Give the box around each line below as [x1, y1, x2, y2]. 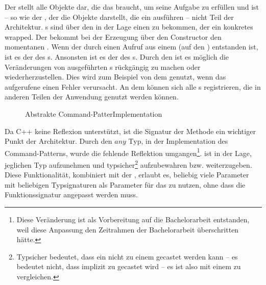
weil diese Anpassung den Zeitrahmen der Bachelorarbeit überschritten [16, 224, 239, 235]
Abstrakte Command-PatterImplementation [25, 108, 162, 119]
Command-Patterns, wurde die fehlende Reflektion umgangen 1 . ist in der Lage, [5, 146, 252, 158]
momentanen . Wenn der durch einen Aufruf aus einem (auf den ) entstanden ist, [5, 41, 258, 52]
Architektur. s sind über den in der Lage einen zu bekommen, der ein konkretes [5, 21, 253, 32]
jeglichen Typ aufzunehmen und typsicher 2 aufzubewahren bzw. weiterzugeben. [5, 158, 252, 170]
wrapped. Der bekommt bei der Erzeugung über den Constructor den [5, 31, 222, 42]
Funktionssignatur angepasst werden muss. [5, 189, 138, 200]
